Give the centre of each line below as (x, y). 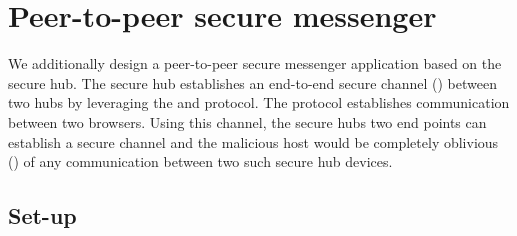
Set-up (42, 215)
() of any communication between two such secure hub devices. (200, 161)
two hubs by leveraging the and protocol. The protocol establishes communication (259, 102)
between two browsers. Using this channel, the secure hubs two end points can (247, 121)
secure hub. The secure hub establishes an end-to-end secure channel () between (252, 82)
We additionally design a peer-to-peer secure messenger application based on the (255, 63)
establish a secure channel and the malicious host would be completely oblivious (253, 141)
